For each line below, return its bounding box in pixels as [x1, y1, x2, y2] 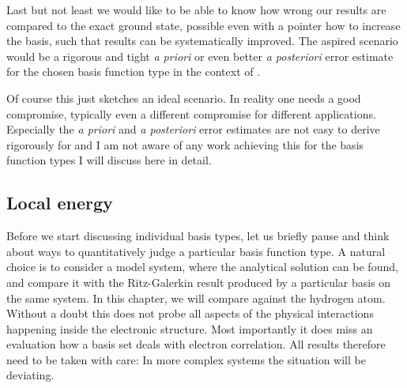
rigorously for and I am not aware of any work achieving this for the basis [6, 136, 364, 153]
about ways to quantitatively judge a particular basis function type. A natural [6, 243, 386, 259]
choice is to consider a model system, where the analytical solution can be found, [6, 258, 398, 275]
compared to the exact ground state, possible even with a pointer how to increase [6, 17, 401, 33]
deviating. [6, 367, 55, 383]
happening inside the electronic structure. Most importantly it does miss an [6, 320, 373, 337]
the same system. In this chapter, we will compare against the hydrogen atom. [6, 289, 386, 306]
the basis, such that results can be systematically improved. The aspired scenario [6, 32, 398, 49]
